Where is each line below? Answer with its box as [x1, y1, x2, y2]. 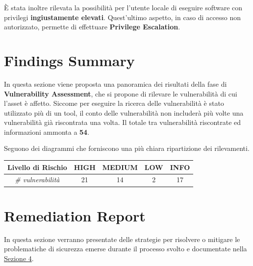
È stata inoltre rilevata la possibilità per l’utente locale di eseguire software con [4, 2, 243, 12]
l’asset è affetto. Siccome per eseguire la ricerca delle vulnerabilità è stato [4, 98, 224, 108]
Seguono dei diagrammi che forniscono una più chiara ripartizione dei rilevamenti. [4, 143, 250, 153]
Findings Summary [4, 50, 135, 70]
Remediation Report [4, 205, 146, 225]
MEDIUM [102, 162, 138, 172]
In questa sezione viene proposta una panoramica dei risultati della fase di [4, 78, 227, 89]
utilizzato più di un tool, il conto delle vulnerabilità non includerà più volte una [4, 107, 244, 118]
